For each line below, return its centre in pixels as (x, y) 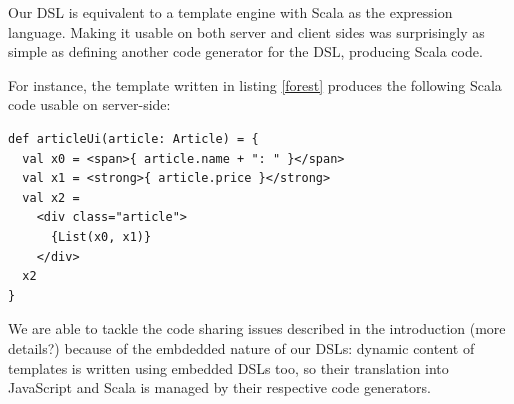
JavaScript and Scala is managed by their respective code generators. (219, 387)
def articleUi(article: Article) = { (133, 138)
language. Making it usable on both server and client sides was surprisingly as (246, 31)
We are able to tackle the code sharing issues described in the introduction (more (257, 328)
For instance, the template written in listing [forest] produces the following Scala (255, 84)
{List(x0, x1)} (101, 236)
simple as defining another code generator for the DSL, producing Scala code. (245, 51)
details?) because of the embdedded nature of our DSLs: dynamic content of (241, 347)
